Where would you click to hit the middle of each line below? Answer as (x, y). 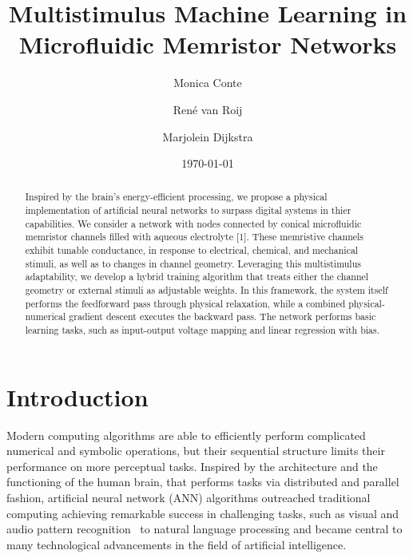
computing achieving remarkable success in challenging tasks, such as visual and (203, 513)
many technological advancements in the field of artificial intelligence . (177, 544)
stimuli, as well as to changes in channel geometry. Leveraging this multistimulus (193, 263)
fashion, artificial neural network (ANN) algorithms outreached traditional (189, 498)
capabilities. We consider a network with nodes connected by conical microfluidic (193, 223)
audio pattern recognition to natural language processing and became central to (205, 529)
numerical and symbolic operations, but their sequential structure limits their (196, 451)
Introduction (77, 396)
